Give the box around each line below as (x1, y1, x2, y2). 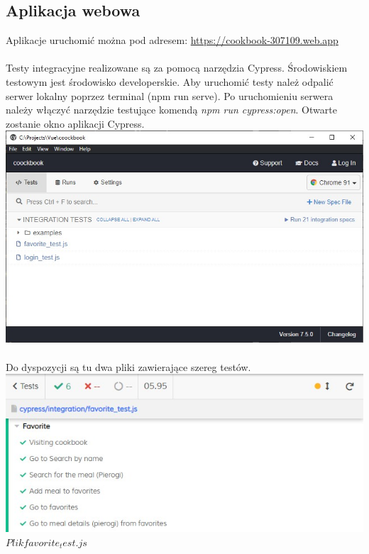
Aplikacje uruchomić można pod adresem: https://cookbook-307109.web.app (6, 33, 338, 48)
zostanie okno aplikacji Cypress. (6, 116, 145, 131)
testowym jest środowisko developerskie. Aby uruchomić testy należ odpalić (6, 74, 334, 89)
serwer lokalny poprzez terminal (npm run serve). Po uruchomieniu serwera (6, 88, 334, 103)
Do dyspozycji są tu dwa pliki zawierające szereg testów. (6, 359, 251, 374)
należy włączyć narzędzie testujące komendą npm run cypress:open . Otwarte (6, 102, 337, 117)
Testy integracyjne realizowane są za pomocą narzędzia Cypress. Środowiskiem (6, 60, 348, 75)
